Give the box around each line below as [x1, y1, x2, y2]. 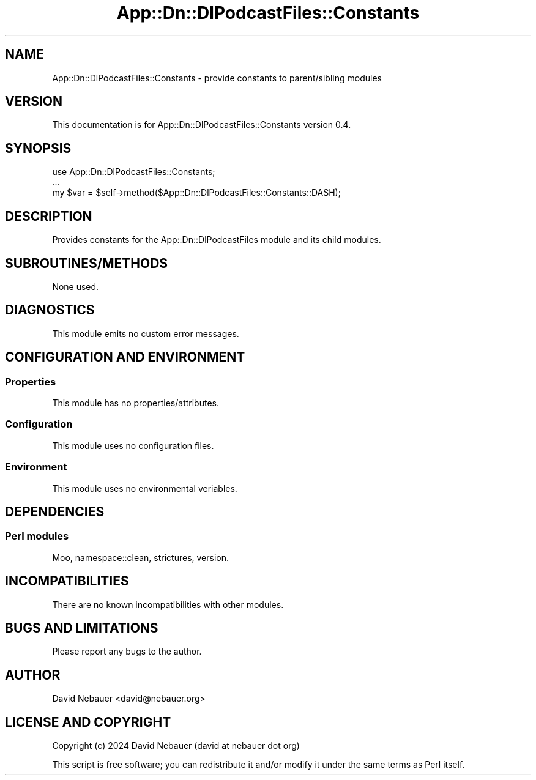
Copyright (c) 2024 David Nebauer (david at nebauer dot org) [52, 740, 300, 751]
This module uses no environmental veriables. [52, 483, 237, 494]
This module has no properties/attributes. [52, 398, 219, 409]
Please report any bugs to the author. [52, 646, 202, 657]
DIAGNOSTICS [5, 302, 95, 318]
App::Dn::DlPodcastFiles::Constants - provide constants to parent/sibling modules [52, 72, 382, 83]
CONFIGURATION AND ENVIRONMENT [5, 349, 245, 365]
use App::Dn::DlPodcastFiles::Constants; [52, 166, 215, 177]
